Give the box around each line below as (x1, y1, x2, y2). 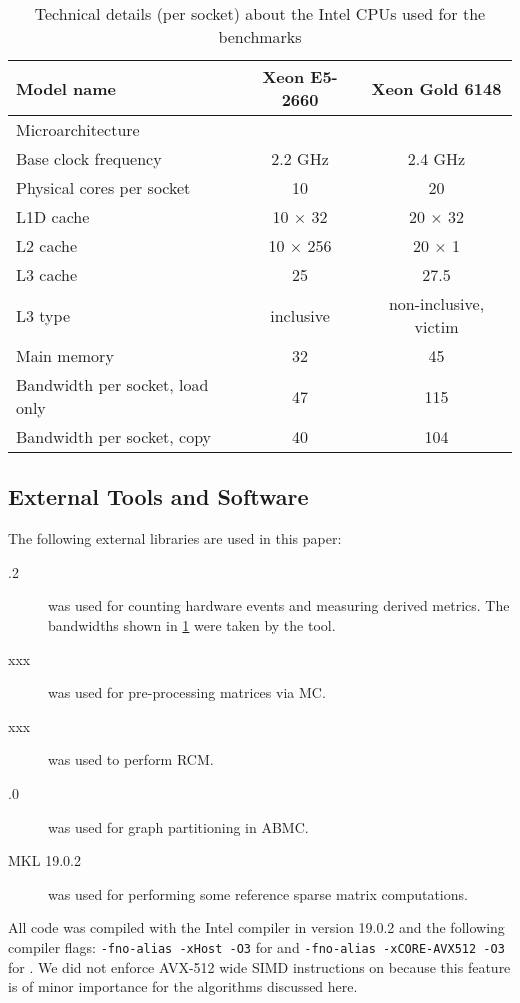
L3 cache (16, 263, 78, 286)
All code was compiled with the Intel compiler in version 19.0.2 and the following (8, 917, 505, 938)
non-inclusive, (388, 292, 485, 315)
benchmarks (218, 25, 302, 48)
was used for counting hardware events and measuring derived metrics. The (48, 595, 510, 616)
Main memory (16, 344, 114, 367)
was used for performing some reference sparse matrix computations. (48, 883, 468, 904)
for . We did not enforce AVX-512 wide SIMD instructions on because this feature (8, 956, 511, 977)
